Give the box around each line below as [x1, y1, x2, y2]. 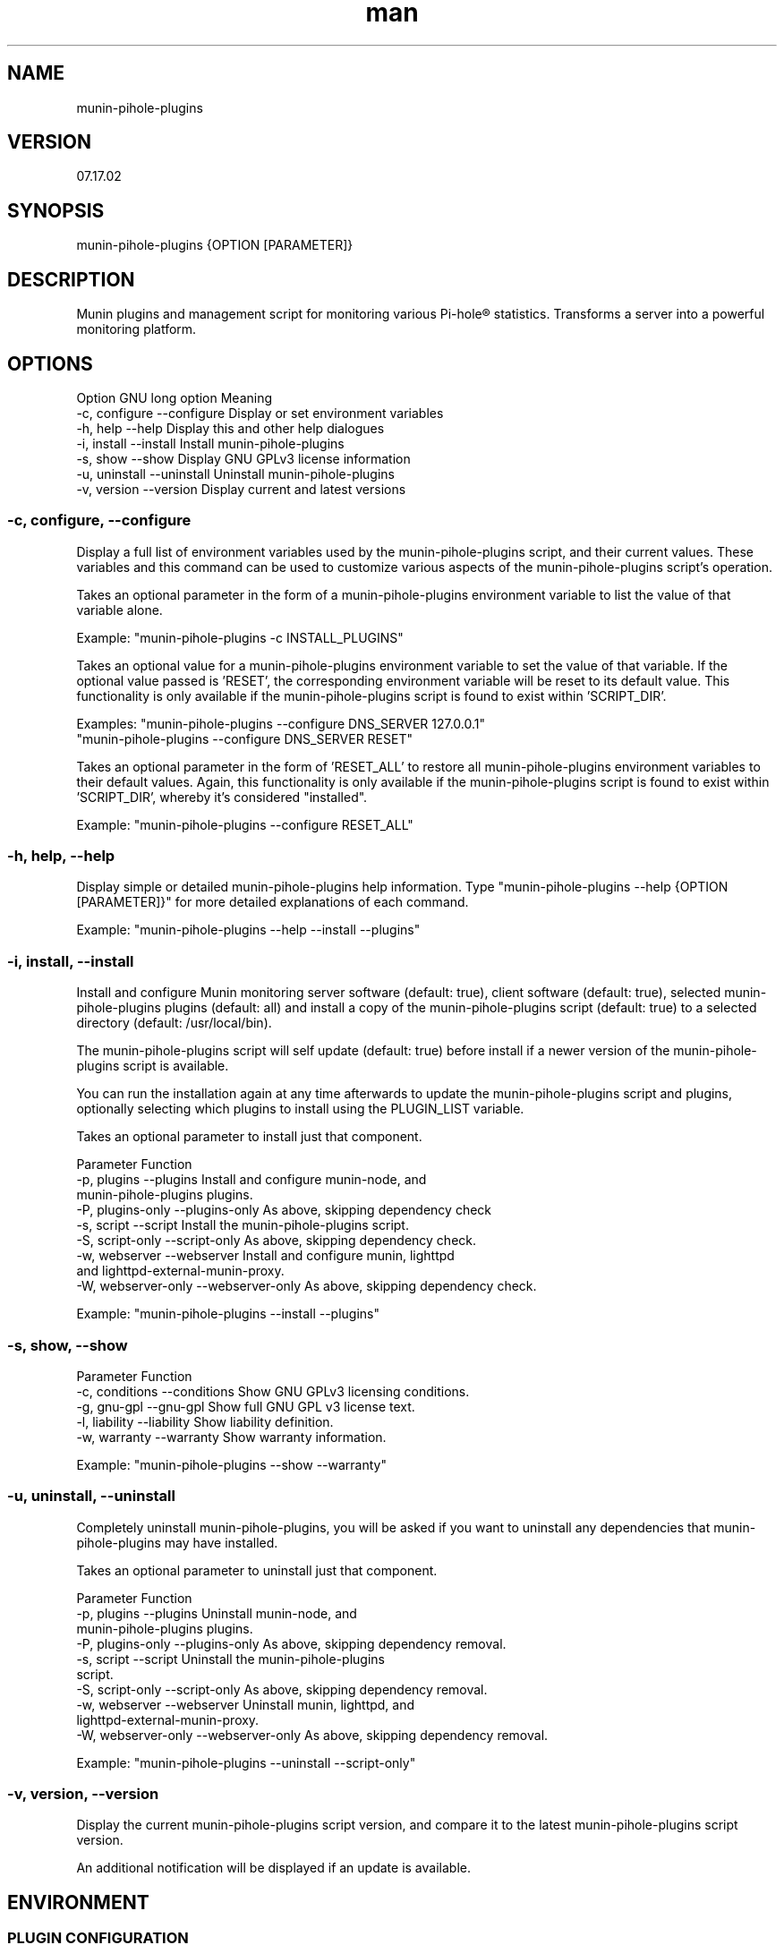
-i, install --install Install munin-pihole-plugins [76, 435, 345, 451]
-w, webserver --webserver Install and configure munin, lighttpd [76, 1248, 455, 1264]
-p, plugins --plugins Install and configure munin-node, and [76, 1172, 427, 1188]
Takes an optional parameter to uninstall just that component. [76, 1562, 438, 1578]
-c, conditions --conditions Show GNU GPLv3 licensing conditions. [76, 1383, 470, 1399]
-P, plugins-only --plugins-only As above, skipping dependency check [76, 1202, 492, 1218]
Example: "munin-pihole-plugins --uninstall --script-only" [76, 1754, 416, 1770]
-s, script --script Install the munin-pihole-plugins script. [76, 1217, 409, 1233]
